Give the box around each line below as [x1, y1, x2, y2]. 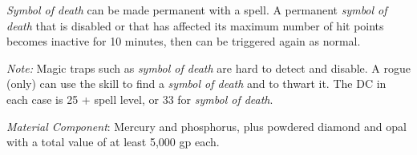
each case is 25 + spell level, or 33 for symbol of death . [6, 90, 273, 107]
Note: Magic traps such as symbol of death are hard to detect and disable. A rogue [6, 59, 411, 76]
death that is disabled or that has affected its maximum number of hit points [6, 17, 384, 34]
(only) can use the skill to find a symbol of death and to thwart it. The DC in [6, 75, 387, 92]
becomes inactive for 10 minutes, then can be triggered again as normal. [6, 33, 361, 50]
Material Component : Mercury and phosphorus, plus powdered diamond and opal [6, 117, 407, 134]
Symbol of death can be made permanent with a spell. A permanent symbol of [6, 2, 387, 18]
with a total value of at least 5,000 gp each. [6, 133, 220, 150]
